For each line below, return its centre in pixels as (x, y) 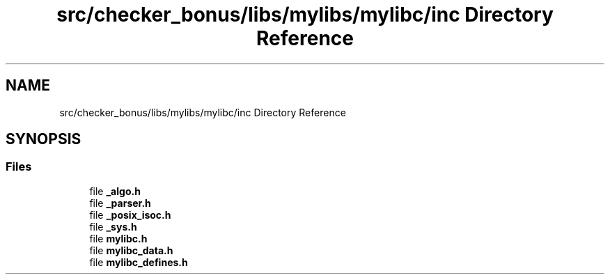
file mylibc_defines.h (139, 262)
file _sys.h (113, 226)
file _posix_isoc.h (130, 215)
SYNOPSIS (44, 139)
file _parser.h (120, 203)
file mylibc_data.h (131, 250)
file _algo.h (115, 191)
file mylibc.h (118, 238)
